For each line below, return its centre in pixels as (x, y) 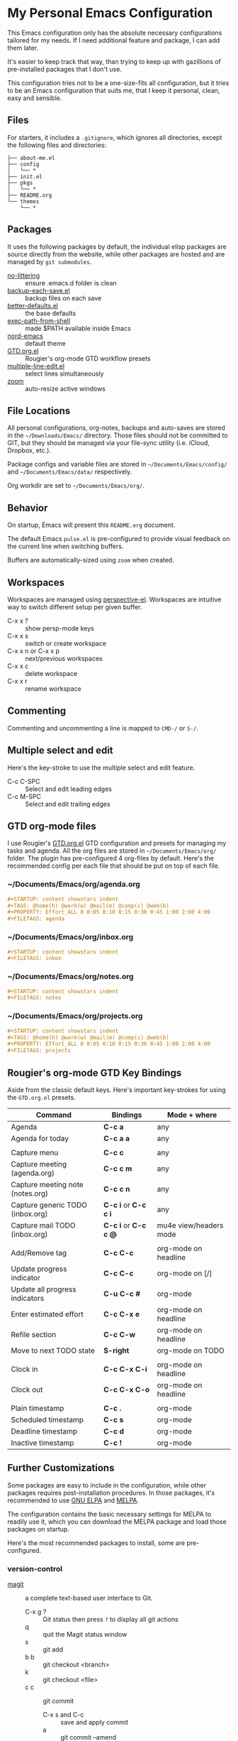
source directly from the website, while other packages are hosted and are (116, 254)
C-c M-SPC (24, 796)
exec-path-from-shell (39, 320)
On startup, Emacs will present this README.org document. (91, 525)
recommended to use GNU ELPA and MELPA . (73, 1500)
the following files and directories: (57, 145)
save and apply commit (95, 1723)
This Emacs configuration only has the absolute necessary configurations (115, 33)
